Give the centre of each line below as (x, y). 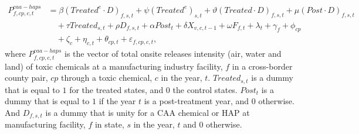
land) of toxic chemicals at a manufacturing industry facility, (114, 66)
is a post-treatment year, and (197, 101)
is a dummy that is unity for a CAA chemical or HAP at (148, 112)
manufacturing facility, (45, 124)
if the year (117, 101)
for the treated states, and (116, 89)
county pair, (26, 78)
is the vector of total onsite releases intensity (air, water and (173, 54)
